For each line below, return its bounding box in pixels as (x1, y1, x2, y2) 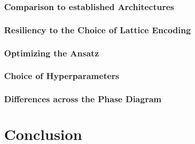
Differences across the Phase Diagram (4, 93, 162, 105)
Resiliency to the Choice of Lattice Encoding (4, 23, 191, 36)
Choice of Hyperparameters (4, 69, 120, 82)
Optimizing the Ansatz (4, 46, 99, 59)
